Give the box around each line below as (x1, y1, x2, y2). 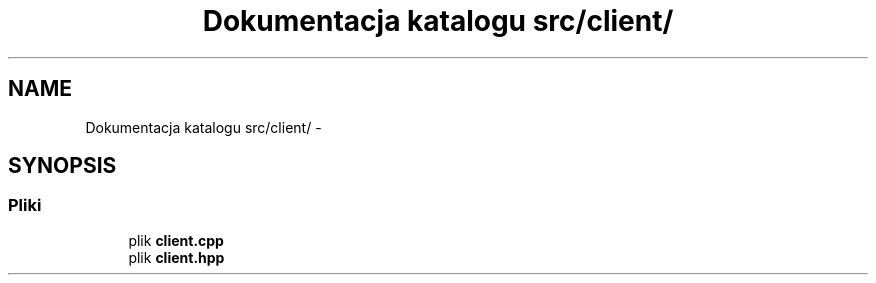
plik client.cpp (128, 231, 224, 249)
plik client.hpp (128, 248, 225, 266)
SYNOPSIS (8, 153, 117, 179)
